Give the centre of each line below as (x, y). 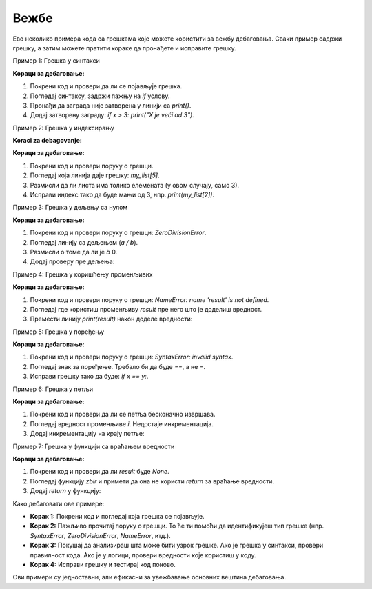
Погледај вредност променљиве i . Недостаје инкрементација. (122, 423)
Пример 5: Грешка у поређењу (59, 332)
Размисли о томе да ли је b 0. (74, 252)
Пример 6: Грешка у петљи (53, 389)
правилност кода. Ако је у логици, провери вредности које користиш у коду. (143, 555)
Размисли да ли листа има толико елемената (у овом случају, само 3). (135, 185)
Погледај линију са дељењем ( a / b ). (84, 242)
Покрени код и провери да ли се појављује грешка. (106, 86)
